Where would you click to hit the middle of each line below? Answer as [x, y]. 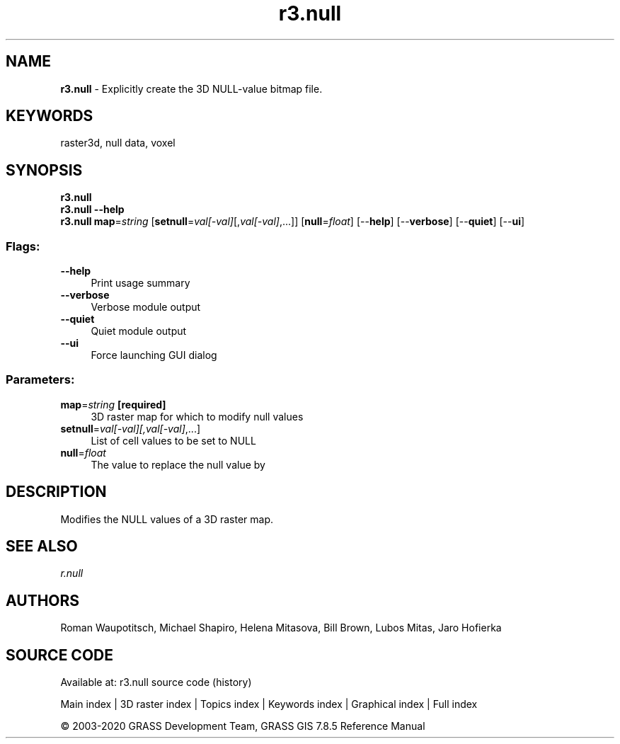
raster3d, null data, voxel [118, 143]
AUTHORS [43, 600]
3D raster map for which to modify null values [197, 416]
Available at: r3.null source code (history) [156, 682]
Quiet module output [139, 331]
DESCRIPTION [56, 492]
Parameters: [40, 380]
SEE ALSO [42, 546]
